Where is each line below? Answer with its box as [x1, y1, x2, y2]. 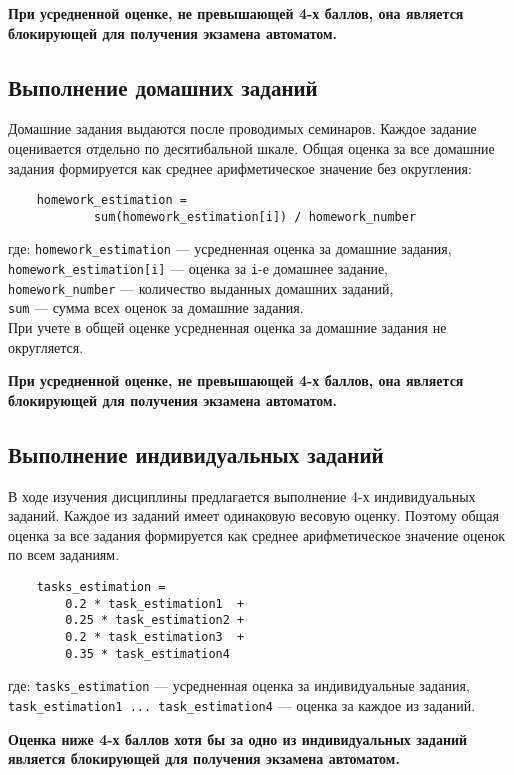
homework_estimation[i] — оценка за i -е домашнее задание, [8, 258, 388, 279]
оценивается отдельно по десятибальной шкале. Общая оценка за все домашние [8, 137, 495, 158]
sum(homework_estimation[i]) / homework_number [93, 209, 417, 224]
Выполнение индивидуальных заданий [8, 438, 384, 469]
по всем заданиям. [8, 544, 120, 565]
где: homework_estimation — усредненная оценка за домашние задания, [8, 238, 452, 259]
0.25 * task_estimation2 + [65, 613, 245, 628]
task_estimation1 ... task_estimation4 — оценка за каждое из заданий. [8, 695, 476, 715]
